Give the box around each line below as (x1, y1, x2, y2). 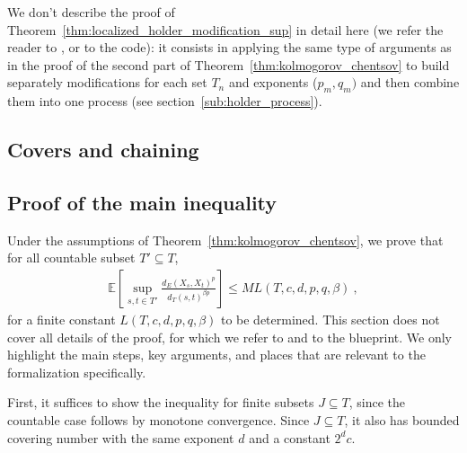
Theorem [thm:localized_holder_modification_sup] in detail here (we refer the (7, 20, 444, 39)
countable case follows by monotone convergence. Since (7, 410, 310, 429)
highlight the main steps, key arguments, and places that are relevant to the (7, 345, 426, 364)
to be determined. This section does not (220, 309, 440, 328)
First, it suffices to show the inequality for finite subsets (7, 393, 314, 412)
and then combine (360, 73, 460, 92)
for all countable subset (7, 248, 136, 267)
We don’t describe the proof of (7, 3, 175, 21)
